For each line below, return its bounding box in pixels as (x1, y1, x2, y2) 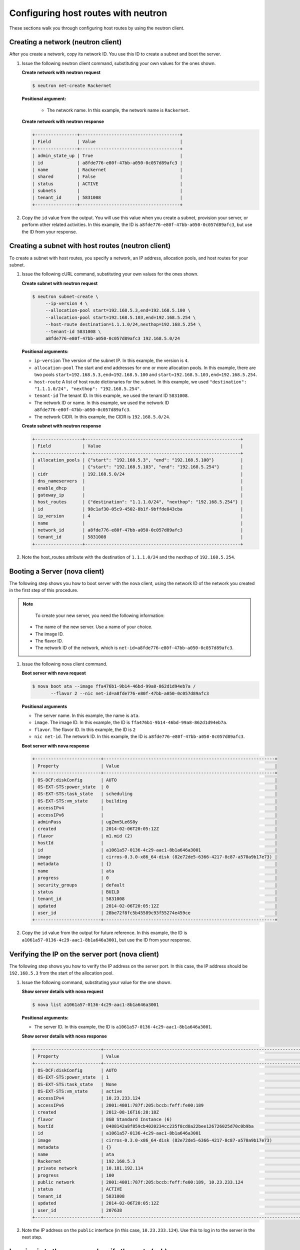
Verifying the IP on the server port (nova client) (9, 950, 159, 958)
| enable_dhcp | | (32, 485, 243, 491)
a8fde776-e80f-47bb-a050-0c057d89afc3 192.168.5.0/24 (45, 335, 180, 341)
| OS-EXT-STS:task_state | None (32, 1081, 117, 1087)
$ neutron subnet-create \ (32, 293, 98, 299)
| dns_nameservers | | (32, 478, 243, 484)
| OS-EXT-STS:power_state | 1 (32, 1074, 109, 1080)
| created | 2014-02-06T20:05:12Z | (32, 826, 277, 832)
